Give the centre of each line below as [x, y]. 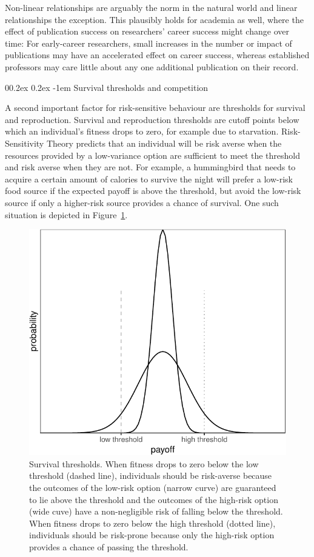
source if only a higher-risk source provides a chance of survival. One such [142, 202]
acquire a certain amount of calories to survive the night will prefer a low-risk [149, 178]
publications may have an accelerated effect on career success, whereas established [157, 55]
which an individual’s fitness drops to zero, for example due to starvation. [142, 131]
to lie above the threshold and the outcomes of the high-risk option [154, 499]
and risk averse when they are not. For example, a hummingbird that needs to [150, 167]
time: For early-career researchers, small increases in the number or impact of [149, 43]
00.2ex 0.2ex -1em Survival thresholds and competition [107, 87]
